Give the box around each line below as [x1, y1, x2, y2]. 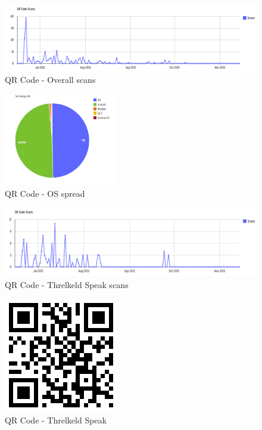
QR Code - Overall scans [5, 73, 96, 86]
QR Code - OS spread [5, 187, 85, 200]
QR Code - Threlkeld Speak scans [5, 278, 129, 290]
